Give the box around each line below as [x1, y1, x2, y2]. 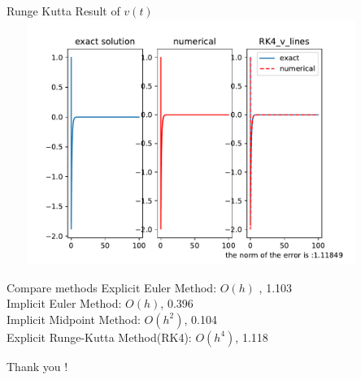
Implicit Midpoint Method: [7, 310, 141, 327]
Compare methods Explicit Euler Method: [7, 279, 217, 296]
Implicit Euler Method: [7, 295, 122, 312]
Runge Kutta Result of [7, 2, 120, 19]
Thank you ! [7, 357, 68, 374]
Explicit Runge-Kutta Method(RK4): [7, 328, 192, 345]
